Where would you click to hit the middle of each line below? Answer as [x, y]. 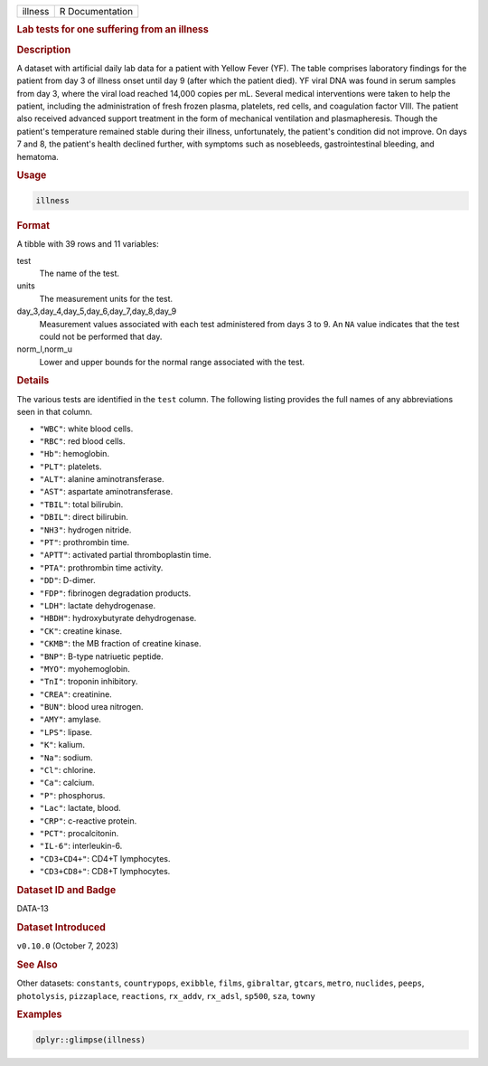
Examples [39, 1014]
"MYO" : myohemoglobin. [84, 668]
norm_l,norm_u [44, 349]
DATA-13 [33, 909]
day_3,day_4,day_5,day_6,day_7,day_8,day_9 [97, 311]
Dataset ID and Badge [66, 890]
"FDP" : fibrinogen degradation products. [115, 593]
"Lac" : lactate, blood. [80, 808]
